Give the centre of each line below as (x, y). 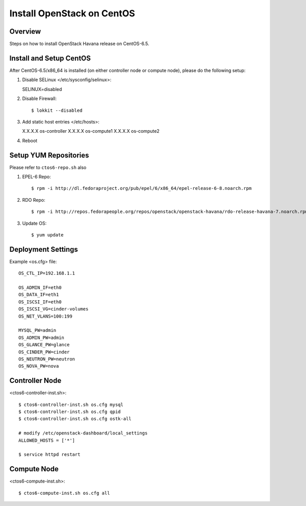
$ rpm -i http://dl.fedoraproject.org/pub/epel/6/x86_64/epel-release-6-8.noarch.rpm (142, 188)
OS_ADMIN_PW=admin (42, 338)
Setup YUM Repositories (49, 155)
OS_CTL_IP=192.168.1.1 (47, 273)
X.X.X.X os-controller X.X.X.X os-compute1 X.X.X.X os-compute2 (91, 131)
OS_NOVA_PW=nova (39, 366)
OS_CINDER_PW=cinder (44, 352)
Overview (25, 31)
